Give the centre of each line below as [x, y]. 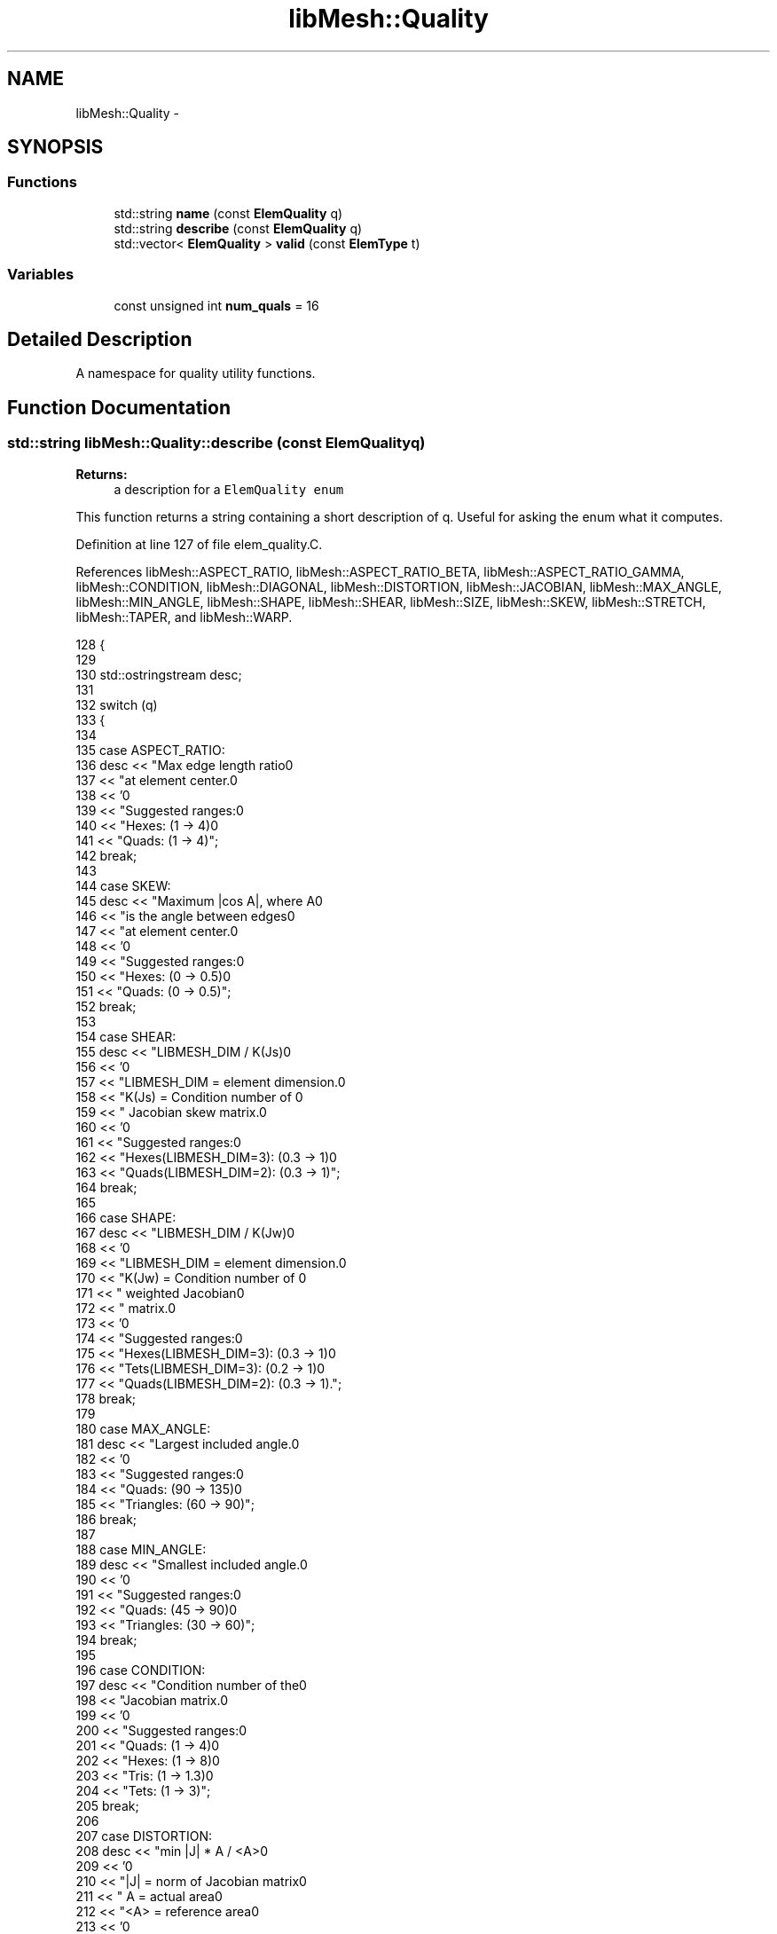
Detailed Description [100, 339]
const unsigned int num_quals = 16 [216, 305]
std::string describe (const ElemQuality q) [238, 228]
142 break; [106, 855]
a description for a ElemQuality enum [229, 489]
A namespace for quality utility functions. [196, 373]
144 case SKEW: [123, 885]
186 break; [106, 1519]
